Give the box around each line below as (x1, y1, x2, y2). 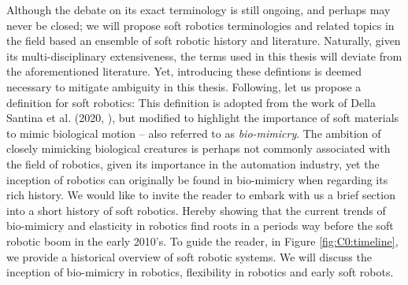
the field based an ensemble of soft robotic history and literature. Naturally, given (6, 32, 401, 49)
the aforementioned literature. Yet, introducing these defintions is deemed (6, 63, 362, 80)
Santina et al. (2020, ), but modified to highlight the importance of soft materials (6, 109, 399, 126)
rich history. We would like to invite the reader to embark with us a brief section (6, 187, 395, 203)
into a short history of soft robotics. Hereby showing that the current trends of (6, 202, 386, 218)
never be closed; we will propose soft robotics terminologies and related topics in (6, 17, 395, 33)
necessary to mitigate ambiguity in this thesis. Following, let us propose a (6, 78, 362, 94)
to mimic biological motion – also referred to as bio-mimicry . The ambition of (6, 124, 381, 141)
